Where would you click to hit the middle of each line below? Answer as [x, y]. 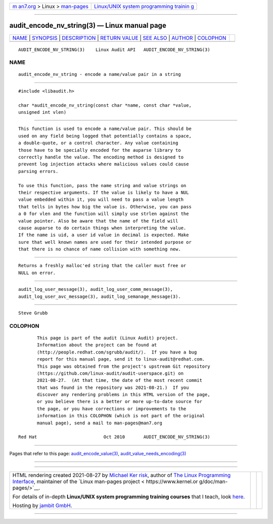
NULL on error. [37, 273]
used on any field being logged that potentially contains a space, [105, 136]
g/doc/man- [213, 482]
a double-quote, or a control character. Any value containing [98, 143]
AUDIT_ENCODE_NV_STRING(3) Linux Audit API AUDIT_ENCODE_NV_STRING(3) [114, 50]
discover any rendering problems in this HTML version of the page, [124, 395]
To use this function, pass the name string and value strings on [102, 185]
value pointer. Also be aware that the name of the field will [98, 221]
